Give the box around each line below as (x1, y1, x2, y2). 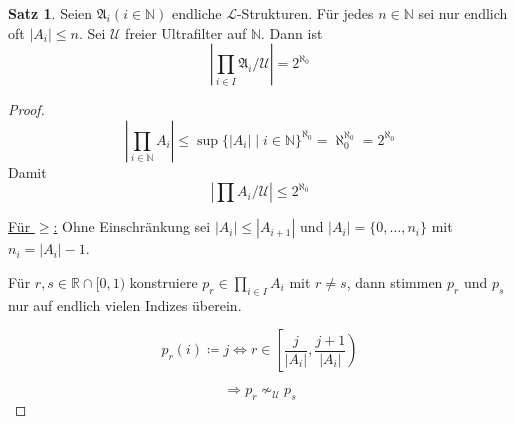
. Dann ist (261, 22, 323, 43)
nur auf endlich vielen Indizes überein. (8, 294, 242, 315)
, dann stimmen (346, 271, 443, 292)
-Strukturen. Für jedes (236, 3, 374, 23)
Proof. (8, 99, 45, 120)
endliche (172, 3, 222, 23)
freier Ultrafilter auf (125, 22, 247, 43)
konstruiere (129, 271, 198, 292)
